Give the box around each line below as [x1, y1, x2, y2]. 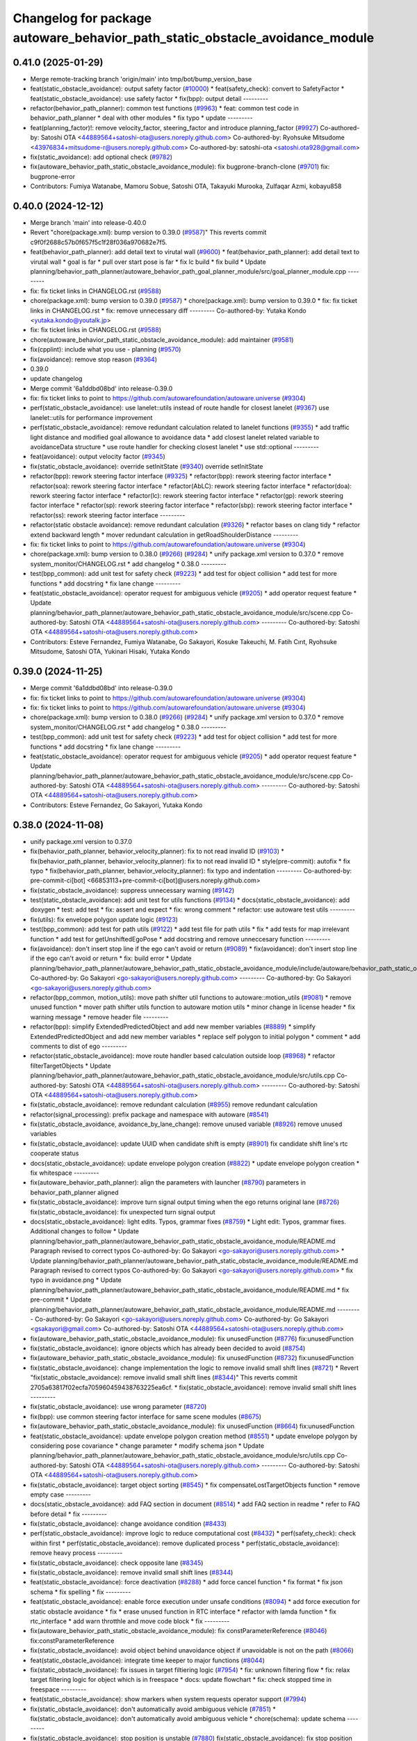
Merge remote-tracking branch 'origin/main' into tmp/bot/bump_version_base [30, 75, 252, 83]
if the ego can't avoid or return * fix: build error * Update [30, 954, 192, 962]
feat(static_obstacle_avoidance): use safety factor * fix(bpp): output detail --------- [30, 94, 269, 102]
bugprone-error [30, 172, 76, 180]
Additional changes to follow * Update [30, 1227, 139, 1235]
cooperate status [30, 1149, 79, 1157]
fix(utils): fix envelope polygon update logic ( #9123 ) [30, 915, 179, 923]
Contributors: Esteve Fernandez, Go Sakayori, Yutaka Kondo [30, 801, 203, 809]
